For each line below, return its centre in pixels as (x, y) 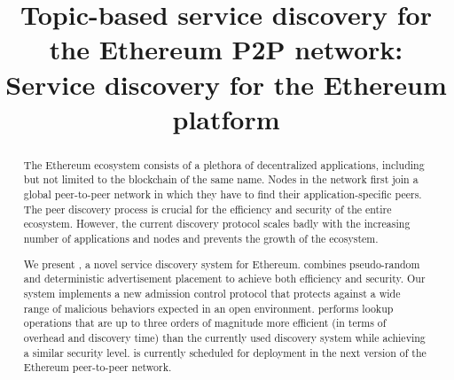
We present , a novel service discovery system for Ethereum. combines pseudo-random (222, 264)
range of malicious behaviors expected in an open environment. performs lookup (208, 308)
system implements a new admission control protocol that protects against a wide (212, 293)
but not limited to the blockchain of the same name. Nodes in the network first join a (221, 179)
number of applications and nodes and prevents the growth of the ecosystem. (201, 239)
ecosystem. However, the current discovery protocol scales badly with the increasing (217, 224)
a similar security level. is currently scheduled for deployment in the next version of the (225, 352)
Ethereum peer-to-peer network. (98, 367)
